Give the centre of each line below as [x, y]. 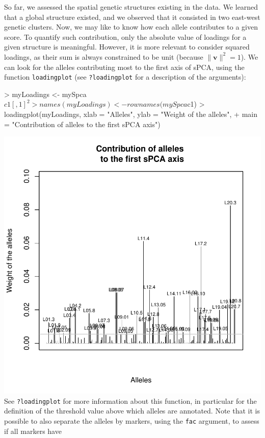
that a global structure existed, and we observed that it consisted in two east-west [132, 17]
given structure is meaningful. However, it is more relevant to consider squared [127, 47]
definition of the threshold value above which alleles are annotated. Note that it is [132, 411]
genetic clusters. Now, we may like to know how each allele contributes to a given [131, 27]
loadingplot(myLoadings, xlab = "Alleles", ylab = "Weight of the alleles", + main [131, 114]
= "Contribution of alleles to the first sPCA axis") [82, 124]
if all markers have [33, 431]
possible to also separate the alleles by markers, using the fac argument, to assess [132, 421]
